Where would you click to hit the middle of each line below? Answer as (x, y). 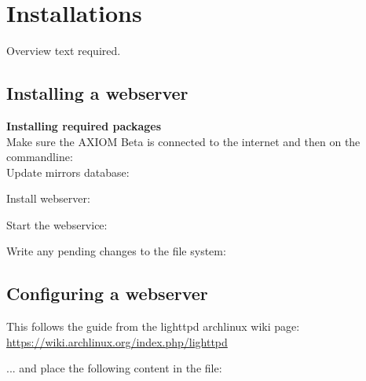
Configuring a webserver (107, 293)
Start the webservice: (57, 224)
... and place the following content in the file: (114, 368)
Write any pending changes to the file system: (116, 251)
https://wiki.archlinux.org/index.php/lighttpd (117, 341)
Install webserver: (48, 198)
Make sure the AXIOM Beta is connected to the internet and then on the (183, 141)
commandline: (40, 157)
